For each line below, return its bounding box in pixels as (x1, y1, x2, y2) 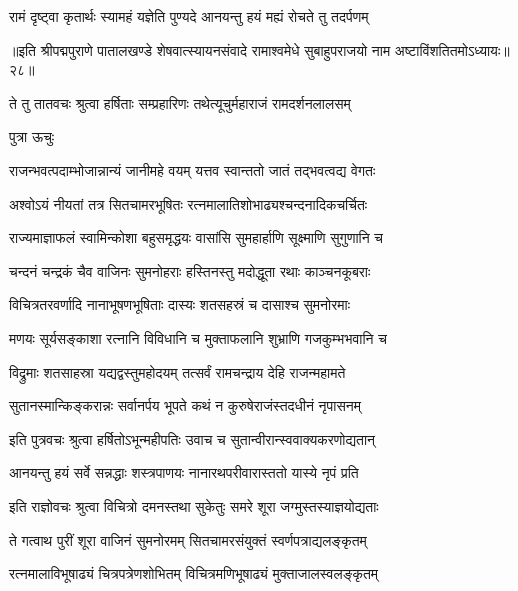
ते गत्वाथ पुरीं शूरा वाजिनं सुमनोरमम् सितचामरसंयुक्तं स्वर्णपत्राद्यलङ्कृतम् (9, 529, 367, 550)
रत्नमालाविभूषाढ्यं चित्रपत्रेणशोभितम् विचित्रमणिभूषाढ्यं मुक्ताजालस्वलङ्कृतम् (9, 563, 379, 584)
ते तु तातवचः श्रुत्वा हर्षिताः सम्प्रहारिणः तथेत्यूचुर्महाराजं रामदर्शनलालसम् (9, 92, 351, 113)
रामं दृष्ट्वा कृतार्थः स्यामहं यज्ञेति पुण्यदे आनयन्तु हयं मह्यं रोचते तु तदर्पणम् (9, 6, 369, 26)
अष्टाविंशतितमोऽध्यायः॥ (394, 39, 510, 60)
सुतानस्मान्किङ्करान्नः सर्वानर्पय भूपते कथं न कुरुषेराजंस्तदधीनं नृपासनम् (9, 395, 361, 416)
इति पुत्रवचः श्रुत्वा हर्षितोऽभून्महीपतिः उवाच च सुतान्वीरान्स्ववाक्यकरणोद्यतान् (9, 428, 376, 449)
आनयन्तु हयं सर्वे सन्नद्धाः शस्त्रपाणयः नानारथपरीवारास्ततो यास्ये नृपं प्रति (9, 462, 359, 483)
